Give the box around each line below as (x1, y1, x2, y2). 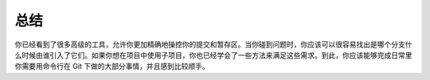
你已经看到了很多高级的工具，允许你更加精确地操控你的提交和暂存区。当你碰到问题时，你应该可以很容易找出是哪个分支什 (14, 40, 412, 49)
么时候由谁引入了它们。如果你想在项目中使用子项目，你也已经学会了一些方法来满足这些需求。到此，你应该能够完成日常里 (14, 50, 412, 59)
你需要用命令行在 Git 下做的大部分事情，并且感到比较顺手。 (14, 62, 210, 71)
